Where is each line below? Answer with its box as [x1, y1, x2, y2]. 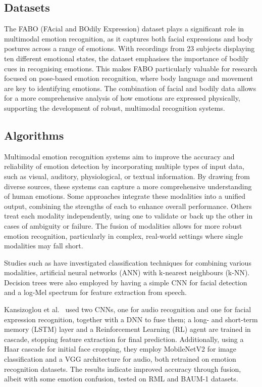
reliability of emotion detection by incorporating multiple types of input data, [4, 161, 244, 171]
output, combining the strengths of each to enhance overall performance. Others [4, 200, 252, 211]
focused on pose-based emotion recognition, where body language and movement [4, 73, 253, 83]
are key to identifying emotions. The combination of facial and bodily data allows [4, 82, 256, 93]
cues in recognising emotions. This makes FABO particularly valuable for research [4, 63, 257, 73]
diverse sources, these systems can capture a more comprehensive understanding [4, 181, 252, 191]
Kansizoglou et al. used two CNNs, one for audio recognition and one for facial [4, 304, 251, 315]
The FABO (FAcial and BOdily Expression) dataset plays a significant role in [4, 23, 244, 34]
